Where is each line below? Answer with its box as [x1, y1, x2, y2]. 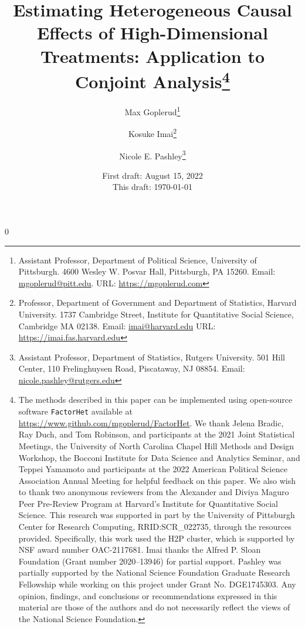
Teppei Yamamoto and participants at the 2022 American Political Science [18, 463, 287, 475]
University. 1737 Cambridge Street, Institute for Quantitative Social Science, [18, 308, 294, 320]
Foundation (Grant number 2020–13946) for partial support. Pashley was [18, 554, 282, 567]
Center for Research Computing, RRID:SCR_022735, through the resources [18, 520, 292, 533]
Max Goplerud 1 [124, 104, 181, 118]
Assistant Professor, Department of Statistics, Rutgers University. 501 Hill [18, 350, 285, 363]
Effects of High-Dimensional [37, 21, 268, 45]
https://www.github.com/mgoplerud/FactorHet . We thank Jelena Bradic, [18, 416, 284, 429]
